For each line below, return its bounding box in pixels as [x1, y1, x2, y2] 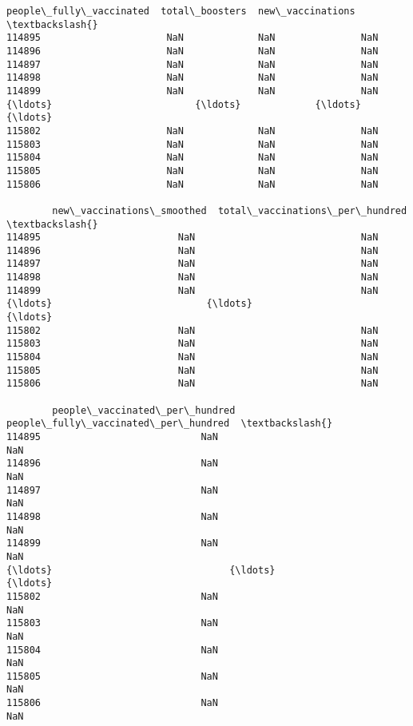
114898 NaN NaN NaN [6, 72, 379, 84]
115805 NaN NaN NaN [6, 165, 379, 177]
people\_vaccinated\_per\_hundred [52, 404, 236, 416]
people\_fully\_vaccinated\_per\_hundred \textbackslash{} [6, 418, 333, 430]
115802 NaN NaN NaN [6, 125, 379, 137]
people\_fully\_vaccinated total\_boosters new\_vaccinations [6, 6, 355, 17]
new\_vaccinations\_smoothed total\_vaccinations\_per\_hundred [52, 204, 407, 216]
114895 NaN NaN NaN [6, 32, 379, 44]
